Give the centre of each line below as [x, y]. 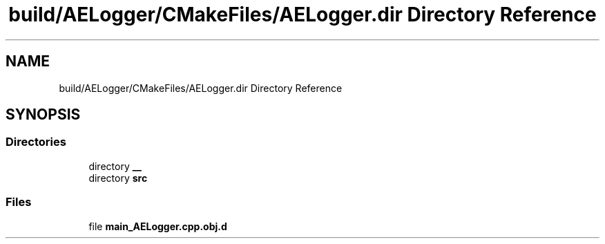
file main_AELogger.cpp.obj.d [158, 226]
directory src [118, 178]
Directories [36, 142]
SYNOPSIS [43, 115]
